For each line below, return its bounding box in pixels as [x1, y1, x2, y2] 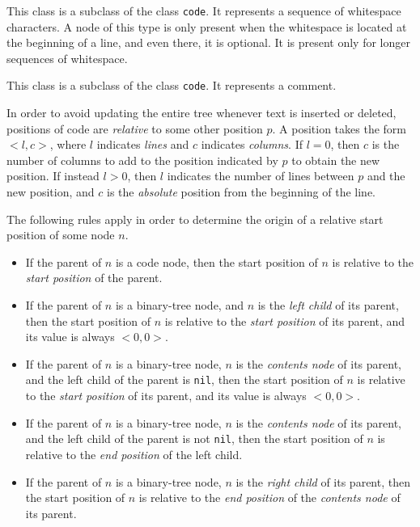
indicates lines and [96, 136, 189, 153]
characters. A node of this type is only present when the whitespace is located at [6, 18, 407, 35]
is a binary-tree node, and [115, 297, 244, 314]
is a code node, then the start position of [115, 253, 318, 270]
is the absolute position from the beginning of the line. [106, 183, 375, 200]
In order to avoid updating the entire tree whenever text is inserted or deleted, [6, 104, 397, 121]
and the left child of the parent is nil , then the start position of [25, 371, 343, 388]
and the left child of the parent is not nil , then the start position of [25, 430, 363, 447]
